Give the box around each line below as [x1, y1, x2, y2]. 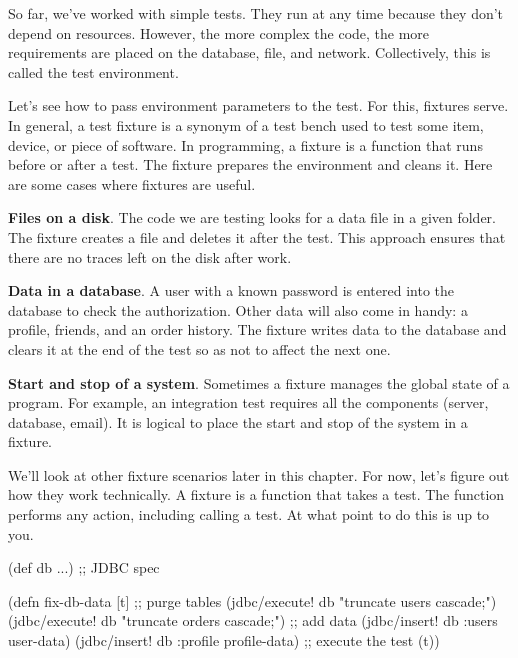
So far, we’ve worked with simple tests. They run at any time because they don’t [8, 3, 504, 23]
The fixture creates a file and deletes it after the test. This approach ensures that [8, 226, 506, 247]
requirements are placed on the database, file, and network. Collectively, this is [8, 42, 491, 63]
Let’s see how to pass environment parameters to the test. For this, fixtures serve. [8, 95, 509, 116]
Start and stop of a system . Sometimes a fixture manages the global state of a [8, 372, 510, 393]
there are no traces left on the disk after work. [8, 246, 292, 267]
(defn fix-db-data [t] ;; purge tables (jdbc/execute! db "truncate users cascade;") [8, 590, 497, 611]
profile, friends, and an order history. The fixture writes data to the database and [8, 319, 507, 340]
